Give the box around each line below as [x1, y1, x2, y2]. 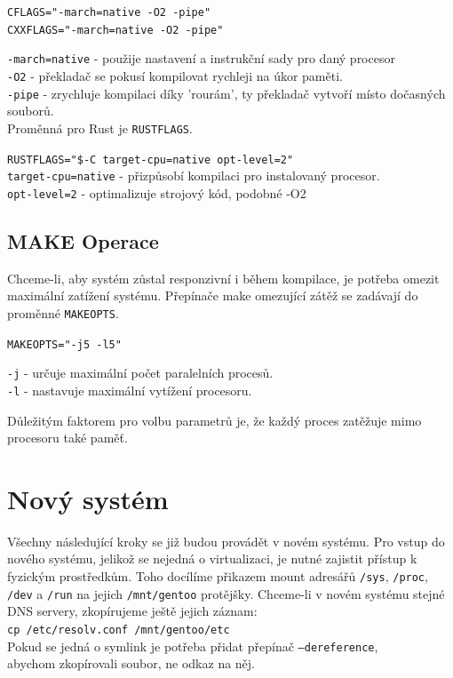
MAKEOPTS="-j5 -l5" [7, 338, 122, 351]
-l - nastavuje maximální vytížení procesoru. [7, 380, 252, 399]
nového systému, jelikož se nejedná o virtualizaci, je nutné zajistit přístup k [7, 549, 417, 568]
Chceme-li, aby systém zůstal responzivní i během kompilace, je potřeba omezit [7, 268, 440, 287]
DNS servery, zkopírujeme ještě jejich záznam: [7, 602, 258, 620]
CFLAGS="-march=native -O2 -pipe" [7, 6, 211, 19]
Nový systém [7, 480, 169, 516]
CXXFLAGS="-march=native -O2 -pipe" [7, 23, 224, 36]
